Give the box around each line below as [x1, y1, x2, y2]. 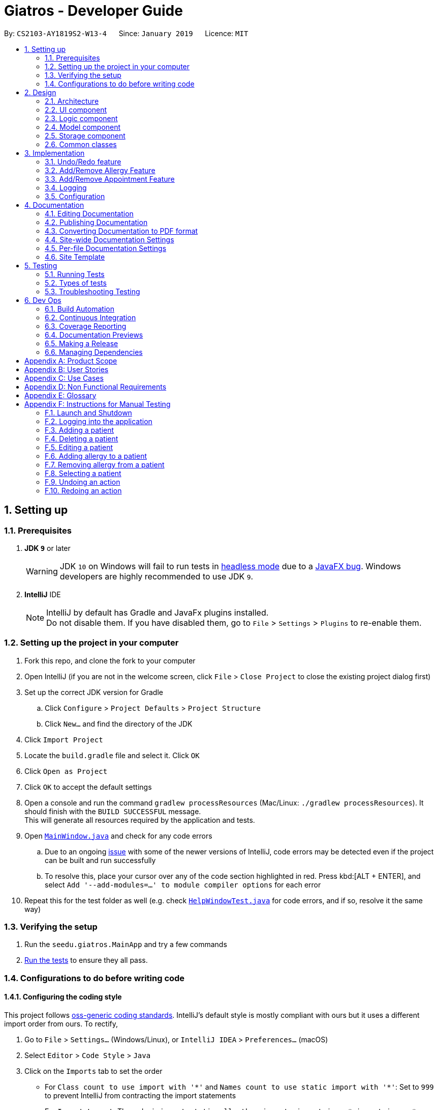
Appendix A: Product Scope [24, 356, 117, 365]
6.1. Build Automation [45, 304, 114, 313]
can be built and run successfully [45, 855, 156, 865]
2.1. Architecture [45, 96, 99, 105]
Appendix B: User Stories [24, 365, 109, 374]
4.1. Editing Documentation [45, 209, 134, 218]
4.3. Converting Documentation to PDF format [45, 226, 198, 235]
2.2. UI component [45, 105, 107, 114]
